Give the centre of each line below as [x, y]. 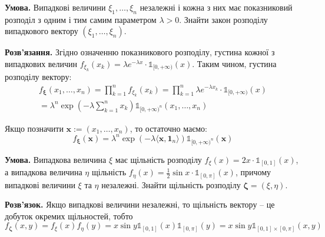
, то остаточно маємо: [169, 128]
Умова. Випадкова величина [56, 159]
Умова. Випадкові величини [55, 7]
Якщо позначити [34, 128]
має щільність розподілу [158, 159]
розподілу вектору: [38, 77]
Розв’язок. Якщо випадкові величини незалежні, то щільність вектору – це [140, 204]
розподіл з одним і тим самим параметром [81, 19]
